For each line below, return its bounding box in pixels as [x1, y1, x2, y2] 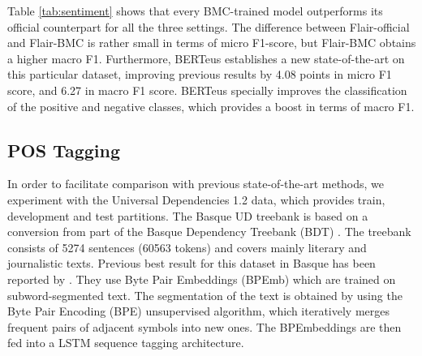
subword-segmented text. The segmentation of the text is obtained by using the [7, 286, 403, 303]
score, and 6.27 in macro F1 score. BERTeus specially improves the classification [7, 81, 407, 98]
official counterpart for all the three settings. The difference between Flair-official [7, 18, 410, 35]
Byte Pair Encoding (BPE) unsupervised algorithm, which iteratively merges [7, 302, 390, 320]
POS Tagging [7, 137, 120, 162]
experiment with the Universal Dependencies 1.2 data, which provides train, [7, 191, 385, 208]
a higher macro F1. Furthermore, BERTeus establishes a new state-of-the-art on [7, 49, 405, 66]
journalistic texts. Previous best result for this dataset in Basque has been [7, 255, 376, 272]
